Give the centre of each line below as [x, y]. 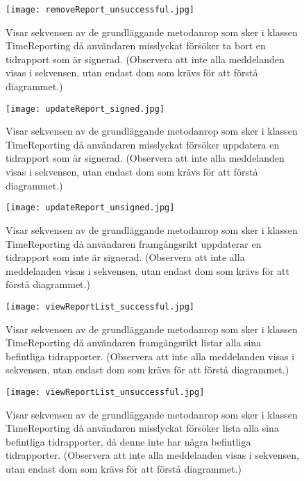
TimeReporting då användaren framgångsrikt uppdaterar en [134, 243]
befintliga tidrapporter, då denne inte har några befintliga [128, 441]
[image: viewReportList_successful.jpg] [100, 306]
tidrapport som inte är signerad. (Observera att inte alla [125, 257]
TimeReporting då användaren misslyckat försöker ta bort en [136, 45]
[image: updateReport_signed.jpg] [85, 109]
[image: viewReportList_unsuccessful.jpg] [105, 392]
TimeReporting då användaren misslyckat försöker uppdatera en [143, 144]
